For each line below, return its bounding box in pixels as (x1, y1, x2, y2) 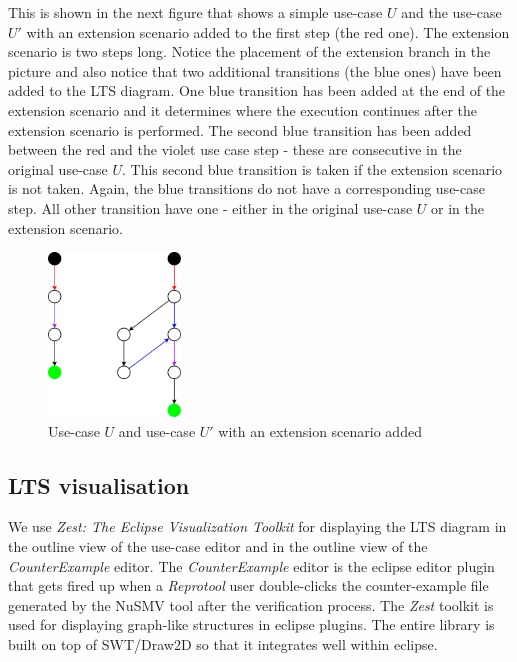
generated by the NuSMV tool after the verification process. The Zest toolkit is (8, 594, 494, 615)
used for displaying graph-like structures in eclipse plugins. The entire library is (8, 614, 495, 635)
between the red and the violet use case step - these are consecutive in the (8, 139, 462, 160)
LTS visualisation (8, 469, 190, 500)
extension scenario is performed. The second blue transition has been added (8, 119, 472, 140)
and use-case (118, 420, 196, 441)
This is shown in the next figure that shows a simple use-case (8, 2, 383, 22)
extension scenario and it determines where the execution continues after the (8, 99, 478, 120)
